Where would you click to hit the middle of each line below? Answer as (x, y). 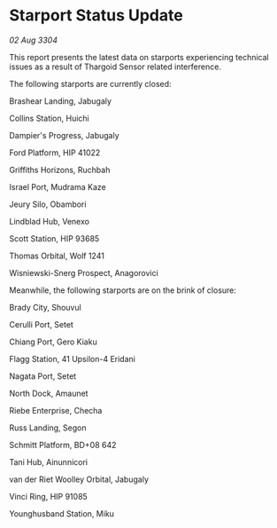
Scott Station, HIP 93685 (54, 238)
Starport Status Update (96, 16)
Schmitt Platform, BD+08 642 (63, 445)
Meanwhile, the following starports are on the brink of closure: (123, 290)
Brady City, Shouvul (45, 307)
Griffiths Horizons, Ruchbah (60, 169)
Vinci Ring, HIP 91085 (49, 496)
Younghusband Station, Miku (62, 513)
